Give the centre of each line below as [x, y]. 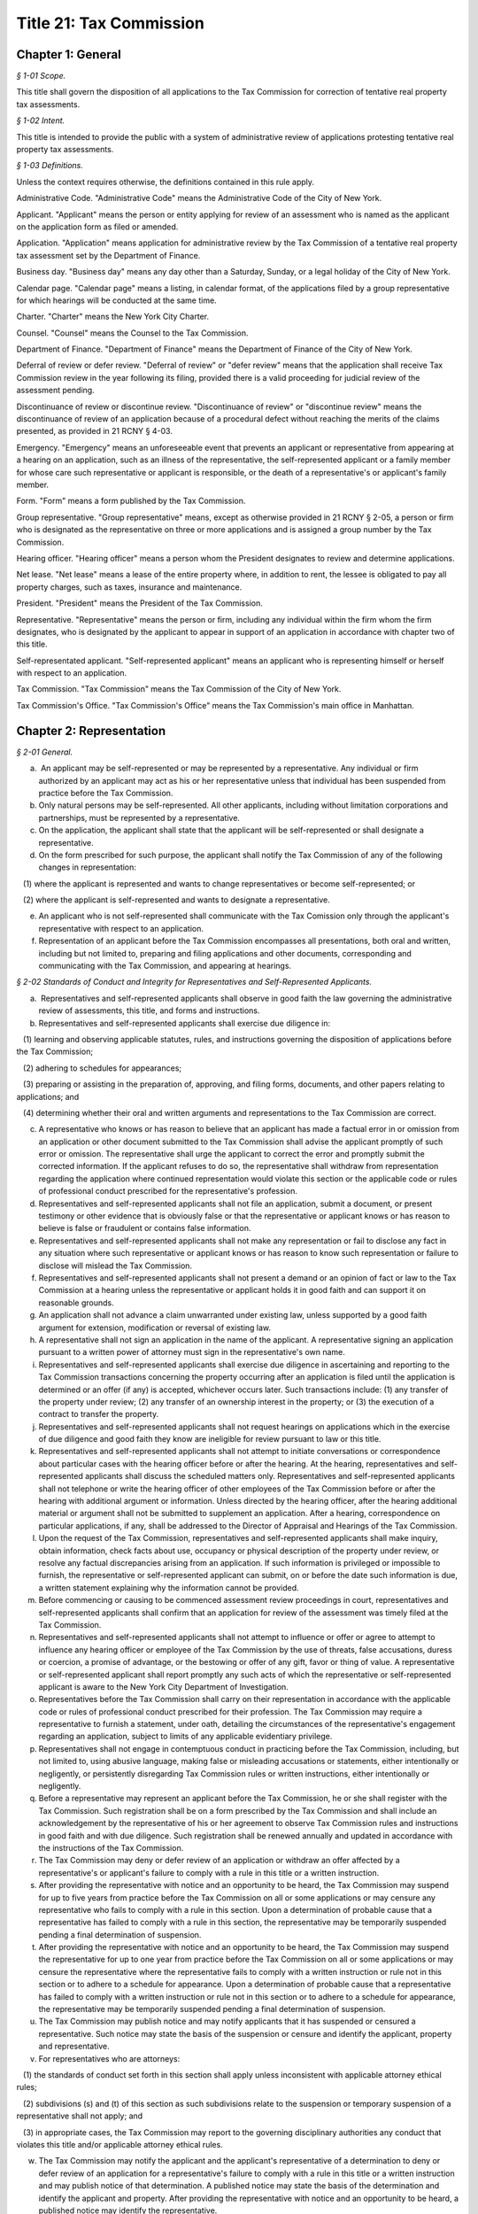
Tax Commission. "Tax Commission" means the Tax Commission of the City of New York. [179, 689]
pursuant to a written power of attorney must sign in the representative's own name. [192, 1352]
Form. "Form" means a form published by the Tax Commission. [131, 501]
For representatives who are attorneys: [109, 2058]
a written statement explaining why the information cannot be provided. [169, 1587]
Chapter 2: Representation [91, 731]
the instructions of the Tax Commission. [111, 1847]
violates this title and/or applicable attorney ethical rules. [119, 2144]
